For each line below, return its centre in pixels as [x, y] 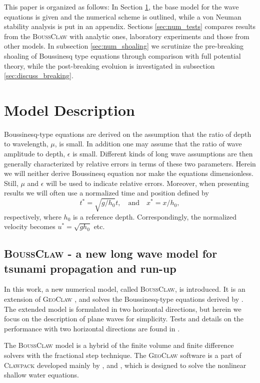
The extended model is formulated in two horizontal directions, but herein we [123, 309]
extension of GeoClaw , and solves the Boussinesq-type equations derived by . [124, 299]
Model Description [69, 110]
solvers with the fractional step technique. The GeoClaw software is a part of [123, 355]
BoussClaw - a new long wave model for [111, 253]
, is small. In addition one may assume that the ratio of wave [148, 144]
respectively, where [33, 216]
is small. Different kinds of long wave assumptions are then [163, 154]
